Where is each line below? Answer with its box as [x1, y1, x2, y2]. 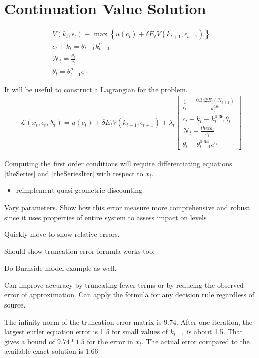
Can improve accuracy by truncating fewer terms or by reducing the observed [4, 279, 244, 290]
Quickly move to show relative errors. [4, 229, 120, 239]
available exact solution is [4, 346, 83, 356]
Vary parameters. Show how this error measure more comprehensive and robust [4, 201, 250, 212]
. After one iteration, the [176, 316, 253, 327]
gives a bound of [4, 336, 55, 346]
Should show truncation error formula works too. [4, 245, 156, 256]
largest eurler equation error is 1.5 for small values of [4, 326, 168, 337]
